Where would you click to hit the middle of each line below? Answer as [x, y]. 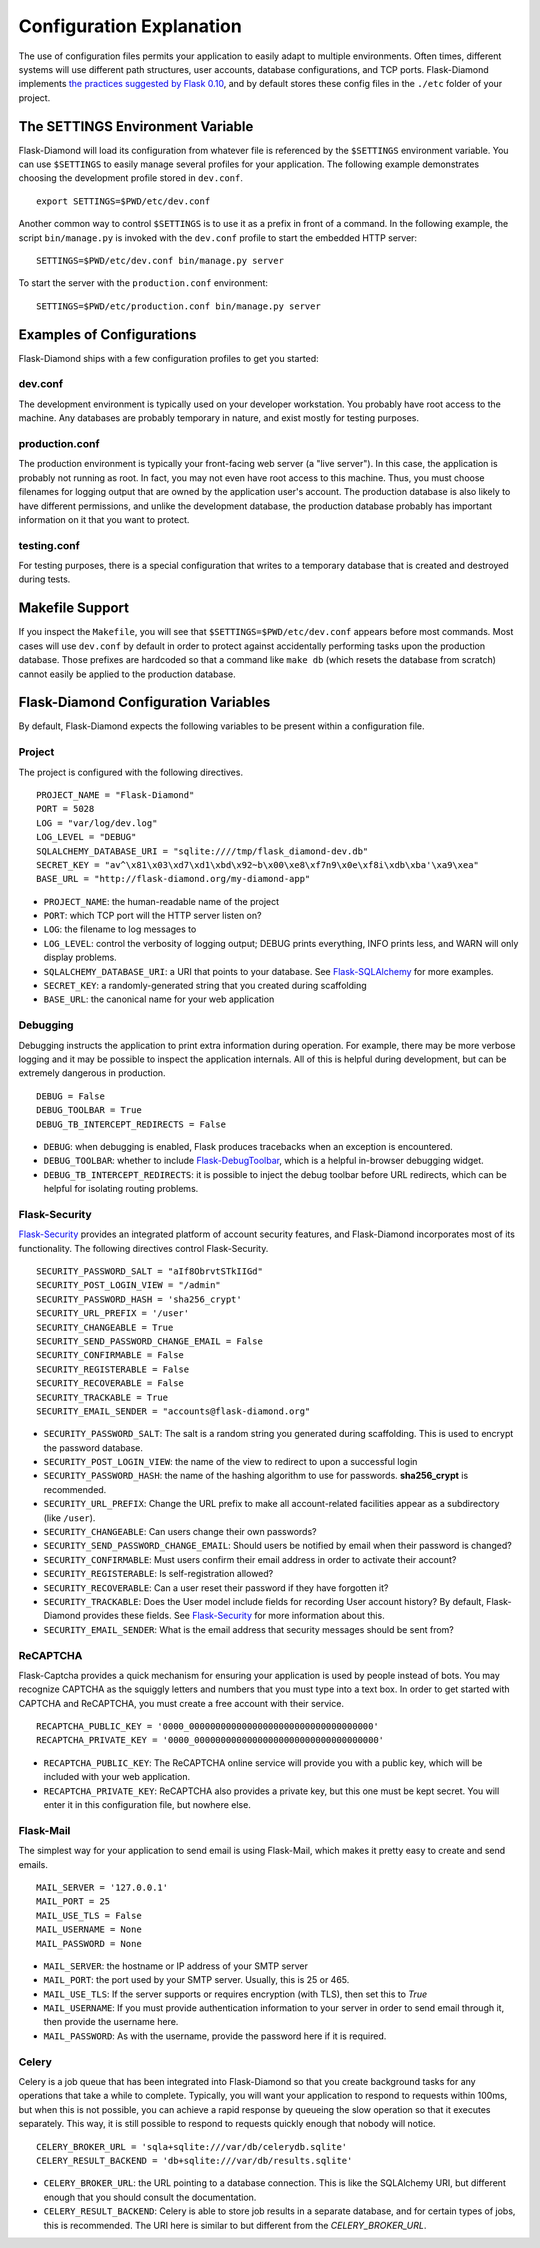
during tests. [44, 579]
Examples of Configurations [107, 334]
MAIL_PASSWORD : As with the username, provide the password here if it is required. [215, 2036]
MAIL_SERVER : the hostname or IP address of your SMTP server [176, 1966]
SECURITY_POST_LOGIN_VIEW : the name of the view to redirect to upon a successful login [230, 1462]
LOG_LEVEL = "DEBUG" [86, 837]
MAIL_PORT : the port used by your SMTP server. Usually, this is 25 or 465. [196, 1980]
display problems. [80, 957]
